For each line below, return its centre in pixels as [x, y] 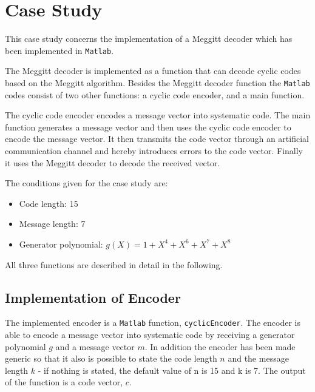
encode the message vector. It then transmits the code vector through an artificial [157, 139]
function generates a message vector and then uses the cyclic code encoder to [148, 127]
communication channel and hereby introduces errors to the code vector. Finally [154, 150]
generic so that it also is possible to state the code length [111, 358]
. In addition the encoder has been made [220, 346]
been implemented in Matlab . [59, 50]
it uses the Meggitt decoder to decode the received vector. [113, 162]
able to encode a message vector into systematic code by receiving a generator [150, 335]
